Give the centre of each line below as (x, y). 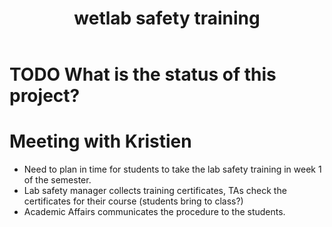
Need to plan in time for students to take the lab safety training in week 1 (172, 169)
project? (45, 96)
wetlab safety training (167, 18)
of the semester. (57, 180)
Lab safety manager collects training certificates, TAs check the (155, 191)
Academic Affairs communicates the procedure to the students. (154, 212)
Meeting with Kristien (100, 141)
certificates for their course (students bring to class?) (133, 201)
